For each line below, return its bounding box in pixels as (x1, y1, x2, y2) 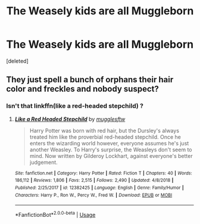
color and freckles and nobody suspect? (6, 84, 159, 94)
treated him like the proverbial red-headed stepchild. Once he (29, 133, 182, 141)
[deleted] (6, 57, 29, 64)
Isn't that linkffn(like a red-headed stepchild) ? (6, 102, 144, 110)
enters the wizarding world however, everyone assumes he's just (29, 139, 189, 147)
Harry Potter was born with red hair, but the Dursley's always (29, 127, 180, 134)
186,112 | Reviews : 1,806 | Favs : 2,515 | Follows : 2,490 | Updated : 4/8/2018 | (14, 178, 174, 183)
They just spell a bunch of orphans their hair (6, 74, 174, 85)
